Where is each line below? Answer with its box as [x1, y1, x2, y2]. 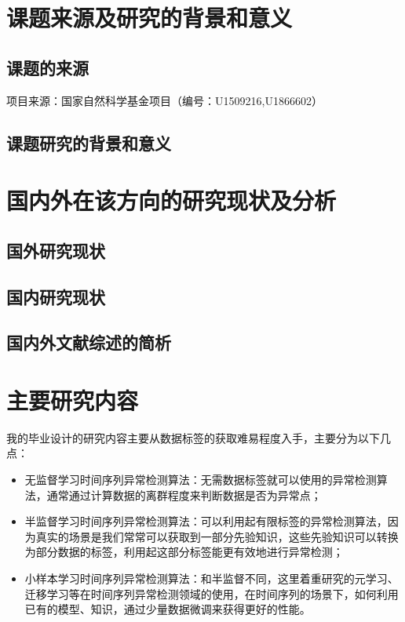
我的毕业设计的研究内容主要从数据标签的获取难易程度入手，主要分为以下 [6, 429, 380, 446]
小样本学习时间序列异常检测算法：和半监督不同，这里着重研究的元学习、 [24, 569, 399, 586]
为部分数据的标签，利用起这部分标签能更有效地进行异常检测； [24, 544, 344, 560]
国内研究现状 [6, 284, 105, 308]
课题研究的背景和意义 [6, 130, 171, 155]
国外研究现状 [6, 238, 105, 262]
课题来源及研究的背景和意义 [6, 2, 293, 34]
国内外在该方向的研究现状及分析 [6, 184, 337, 216]
